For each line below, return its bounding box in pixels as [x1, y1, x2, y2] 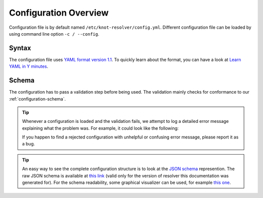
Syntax [9, 44, 31, 52]
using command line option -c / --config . [9, 31, 99, 37]
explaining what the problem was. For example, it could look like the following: [22, 125, 179, 131]
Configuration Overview [9, 7, 109, 18]
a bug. [22, 141, 35, 147]
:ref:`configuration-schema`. [9, 96, 66, 102]
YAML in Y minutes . [9, 63, 48, 69]
